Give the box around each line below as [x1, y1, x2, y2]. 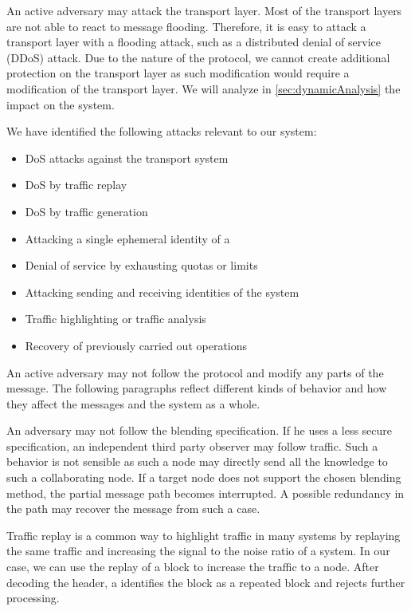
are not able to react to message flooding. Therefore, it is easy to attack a [6, 18, 366, 34]
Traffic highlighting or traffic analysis [25, 310, 206, 327]
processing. [6, 589, 60, 606]
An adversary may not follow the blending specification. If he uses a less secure [6, 422, 393, 439]
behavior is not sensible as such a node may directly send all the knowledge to [6, 453, 388, 470]
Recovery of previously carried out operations [25, 337, 248, 353]
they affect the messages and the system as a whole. [6, 395, 260, 412]
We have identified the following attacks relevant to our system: [6, 123, 317, 140]
